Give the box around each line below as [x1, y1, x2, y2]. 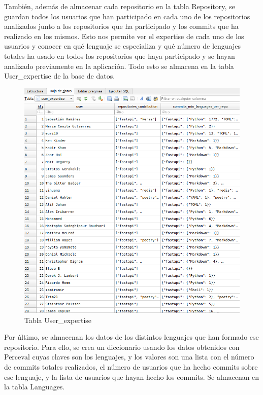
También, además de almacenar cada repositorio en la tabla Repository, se [4, 1, 235, 11]
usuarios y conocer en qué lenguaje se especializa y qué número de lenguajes [4, 41, 241, 51]
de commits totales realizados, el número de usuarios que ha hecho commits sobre [4, 361, 258, 372]
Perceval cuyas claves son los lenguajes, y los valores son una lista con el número [4, 351, 254, 362]
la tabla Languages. [4, 381, 65, 392]
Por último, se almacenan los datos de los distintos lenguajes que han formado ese [4, 332, 259, 342]
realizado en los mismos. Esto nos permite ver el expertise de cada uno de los [4, 30, 244, 41]
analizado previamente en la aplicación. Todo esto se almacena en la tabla [4, 60, 234, 71]
